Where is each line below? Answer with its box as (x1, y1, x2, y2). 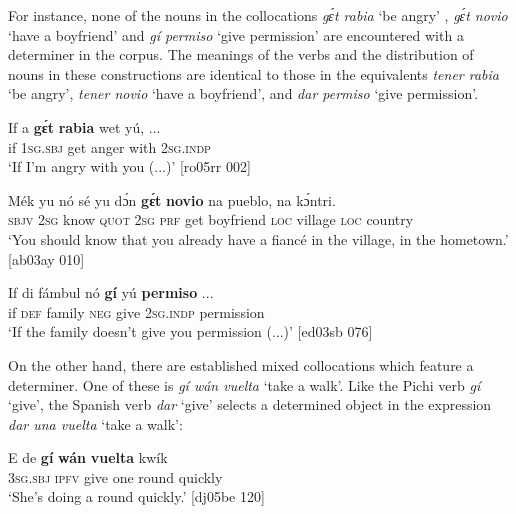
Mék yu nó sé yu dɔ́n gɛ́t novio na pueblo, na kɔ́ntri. (8, 189, 336, 210)
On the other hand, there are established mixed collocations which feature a (8, 354, 474, 375)
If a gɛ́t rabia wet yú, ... (8, 116, 161, 137)
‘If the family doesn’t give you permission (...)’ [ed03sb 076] (8, 321, 373, 342)
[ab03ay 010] (8, 248, 85, 269)
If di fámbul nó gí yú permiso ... (8, 282, 214, 303)
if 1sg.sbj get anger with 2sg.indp (8, 136, 211, 157)
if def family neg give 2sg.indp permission (8, 301, 265, 322)
